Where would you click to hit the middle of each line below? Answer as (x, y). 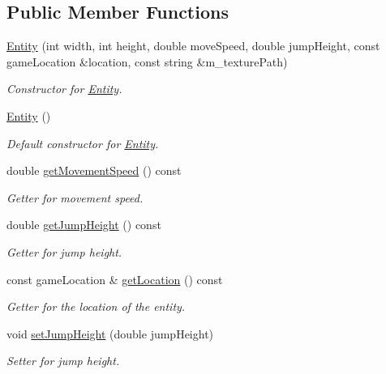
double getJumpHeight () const (84, 225)
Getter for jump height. (64, 251)
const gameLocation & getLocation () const (115, 279)
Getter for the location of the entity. (96, 306)
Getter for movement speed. (75, 197)
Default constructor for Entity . (83, 143)
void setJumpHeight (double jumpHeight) (110, 333)
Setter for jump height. (63, 361)
